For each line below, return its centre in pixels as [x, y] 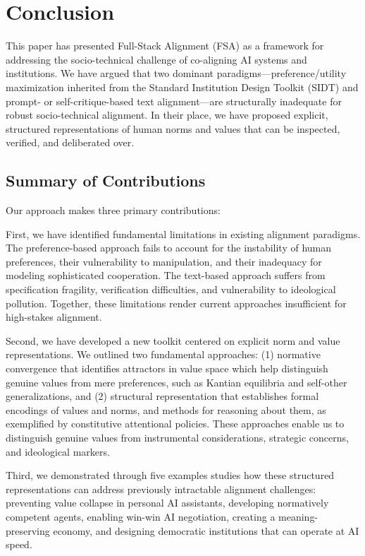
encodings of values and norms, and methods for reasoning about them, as [166, 409]
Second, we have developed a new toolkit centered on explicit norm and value [173, 340]
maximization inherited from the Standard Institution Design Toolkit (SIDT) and [182, 87]
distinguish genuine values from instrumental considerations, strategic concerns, [177, 437]
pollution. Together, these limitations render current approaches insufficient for [176, 303]
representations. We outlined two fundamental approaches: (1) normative [163, 354]
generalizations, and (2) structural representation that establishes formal [162, 396]
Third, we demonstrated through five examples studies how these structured [170, 475]
